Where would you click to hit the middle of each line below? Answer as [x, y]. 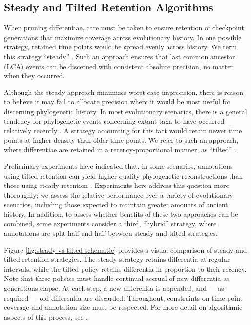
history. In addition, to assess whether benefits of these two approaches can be [121, 214]
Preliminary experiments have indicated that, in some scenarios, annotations [118, 166]
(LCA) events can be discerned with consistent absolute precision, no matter [118, 66]
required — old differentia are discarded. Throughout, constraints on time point [123, 297]
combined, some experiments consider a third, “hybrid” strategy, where [110, 223]
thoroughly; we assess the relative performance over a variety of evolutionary [119, 195]
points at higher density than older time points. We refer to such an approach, [121, 140]
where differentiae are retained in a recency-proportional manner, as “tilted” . [120, 150]
